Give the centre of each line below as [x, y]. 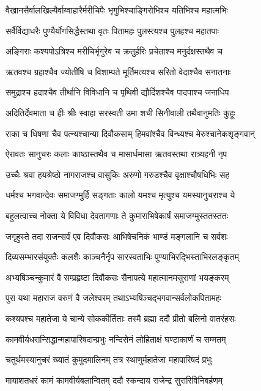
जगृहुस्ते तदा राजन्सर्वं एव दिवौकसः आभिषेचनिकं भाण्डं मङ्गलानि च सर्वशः [117, 236]
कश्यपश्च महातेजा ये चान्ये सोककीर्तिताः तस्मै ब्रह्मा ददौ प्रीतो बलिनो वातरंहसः [121, 318]
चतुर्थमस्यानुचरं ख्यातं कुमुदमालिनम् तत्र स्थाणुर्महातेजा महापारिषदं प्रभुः [109, 359]
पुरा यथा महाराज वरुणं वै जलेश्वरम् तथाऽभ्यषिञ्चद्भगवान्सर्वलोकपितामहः [113, 298]
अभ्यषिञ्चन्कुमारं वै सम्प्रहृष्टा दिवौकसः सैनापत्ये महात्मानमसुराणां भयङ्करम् [117, 277]
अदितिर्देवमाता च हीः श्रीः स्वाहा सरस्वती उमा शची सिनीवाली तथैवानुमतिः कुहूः [120, 112]
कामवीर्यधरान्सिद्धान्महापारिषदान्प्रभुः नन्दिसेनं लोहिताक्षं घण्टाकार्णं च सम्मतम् [116, 339]
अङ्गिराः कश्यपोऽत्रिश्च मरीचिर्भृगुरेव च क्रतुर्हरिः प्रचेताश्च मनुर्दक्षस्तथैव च [114, 51]
